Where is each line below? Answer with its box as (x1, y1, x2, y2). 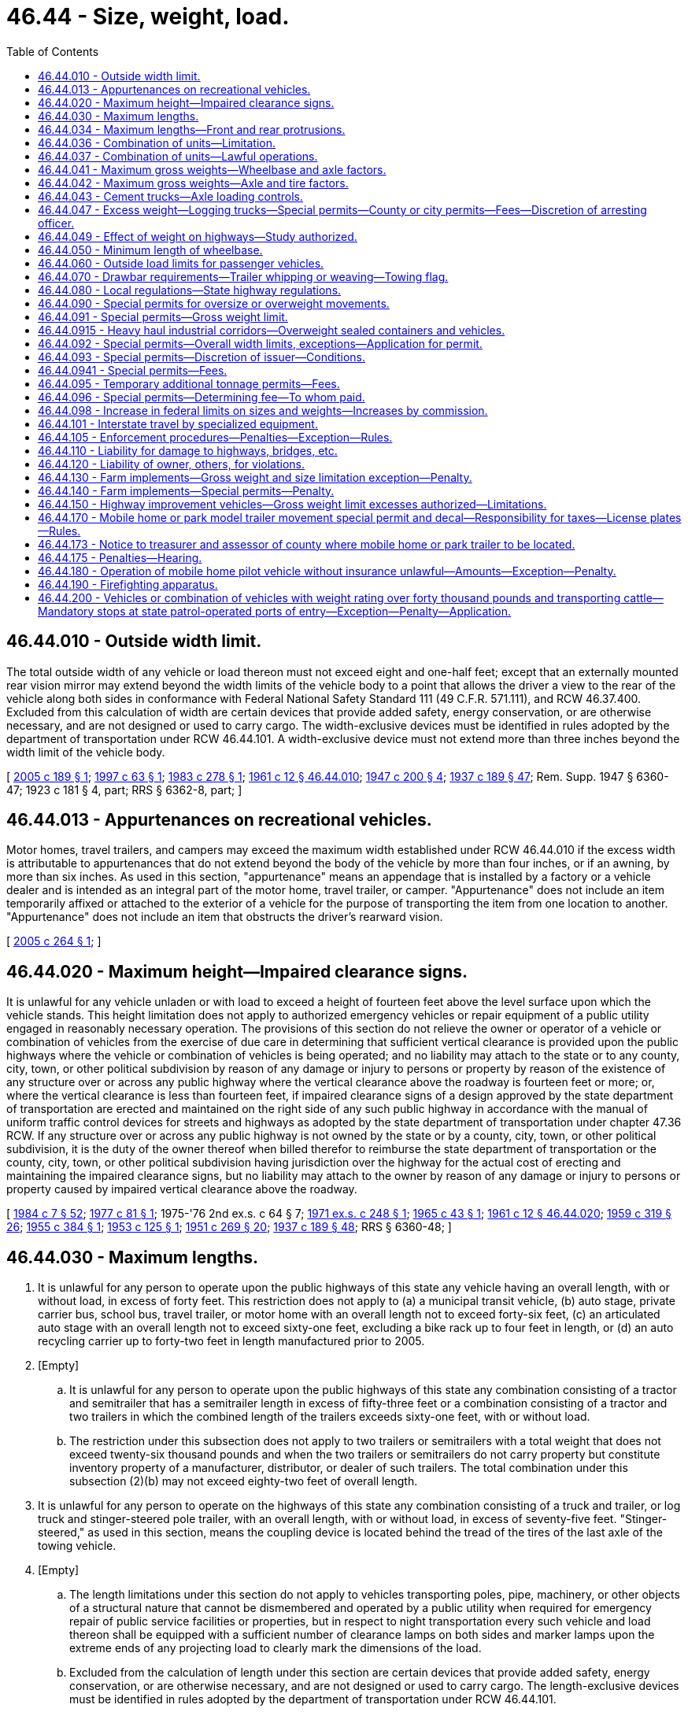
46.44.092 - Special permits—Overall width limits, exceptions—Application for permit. (38, 336, 483, 350)
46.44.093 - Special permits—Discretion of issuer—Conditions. (38, 349, 366, 364)
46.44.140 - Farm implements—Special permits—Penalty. (38, 483, 335, 497)
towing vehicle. (38, 1539, 117, 1553)
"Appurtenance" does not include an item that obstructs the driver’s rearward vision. (6, 910, 443, 924)
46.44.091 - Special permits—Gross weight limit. (38, 309, 288, 324)
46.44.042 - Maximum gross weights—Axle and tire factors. (38, 176, 349, 190)
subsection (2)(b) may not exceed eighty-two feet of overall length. (69, 1474, 418, 1488)
